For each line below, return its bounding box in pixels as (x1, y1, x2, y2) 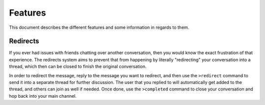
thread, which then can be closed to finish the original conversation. (9, 63, 147, 69)
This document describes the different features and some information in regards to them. (9, 24, 189, 30)
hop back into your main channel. (9, 93, 77, 99)
